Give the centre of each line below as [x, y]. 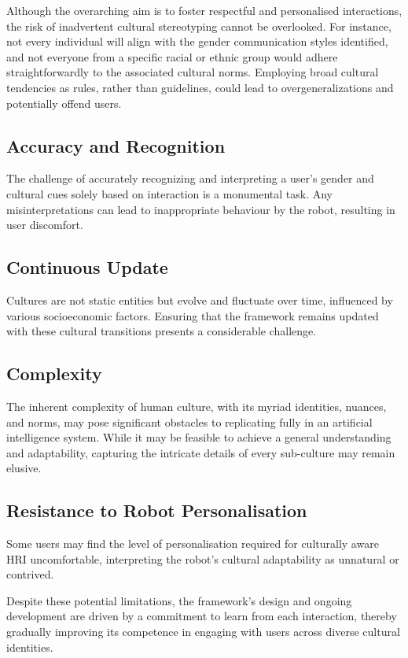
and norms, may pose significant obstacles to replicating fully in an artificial [189, 421]
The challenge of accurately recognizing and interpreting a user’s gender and [190, 178]
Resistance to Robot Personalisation [157, 510]
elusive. [24, 468]
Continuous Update [87, 267]
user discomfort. [45, 225]
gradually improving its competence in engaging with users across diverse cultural [203, 632]
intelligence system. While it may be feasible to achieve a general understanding [199, 437]
